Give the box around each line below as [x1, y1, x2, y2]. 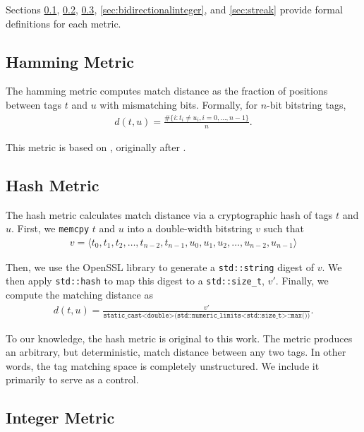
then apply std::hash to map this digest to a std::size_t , [6, 273, 265, 288]
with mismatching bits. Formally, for [99, 97, 257, 112]
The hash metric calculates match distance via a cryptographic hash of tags [6, 207, 333, 222]
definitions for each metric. [6, 16, 121, 30]
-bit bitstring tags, [267, 97, 346, 112]
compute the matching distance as [6, 287, 153, 302]
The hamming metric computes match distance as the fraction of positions [6, 83, 328, 98]
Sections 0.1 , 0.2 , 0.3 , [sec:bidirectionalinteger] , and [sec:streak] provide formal [6, 2, 343, 16]
